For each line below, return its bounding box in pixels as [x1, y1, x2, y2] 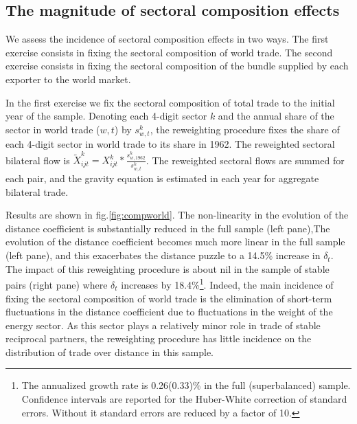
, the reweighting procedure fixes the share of [150, 122, 340, 136]
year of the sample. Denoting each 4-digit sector [5, 109, 207, 123]
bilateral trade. [5, 184, 69, 199]
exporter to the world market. [5, 71, 131, 86]
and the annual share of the [218, 109, 334, 123]
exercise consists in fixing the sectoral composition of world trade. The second [5, 45, 333, 59]
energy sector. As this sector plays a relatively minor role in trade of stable [5, 317, 321, 332]
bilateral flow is [5, 153, 70, 167]
